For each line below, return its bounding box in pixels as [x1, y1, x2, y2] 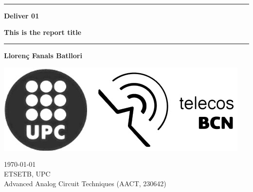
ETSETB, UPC [4, 168, 51, 178]
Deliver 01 [4, 11, 39, 20]
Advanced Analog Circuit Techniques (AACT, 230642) [4, 178, 166, 188]
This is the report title [4, 27, 81, 37]
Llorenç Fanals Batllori [4, 50, 82, 61]
